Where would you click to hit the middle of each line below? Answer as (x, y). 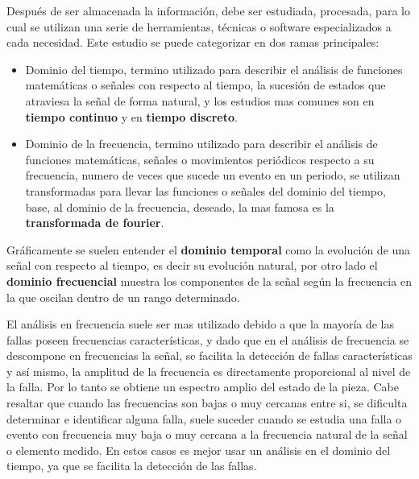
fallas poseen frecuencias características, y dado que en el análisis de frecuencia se (208, 339)
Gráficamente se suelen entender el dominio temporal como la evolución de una (209, 249)
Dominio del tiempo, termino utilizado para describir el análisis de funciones (214, 69)
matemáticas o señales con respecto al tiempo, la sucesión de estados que (205, 85)
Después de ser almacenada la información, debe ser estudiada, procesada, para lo (208, 10)
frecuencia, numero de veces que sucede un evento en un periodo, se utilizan (213, 175)
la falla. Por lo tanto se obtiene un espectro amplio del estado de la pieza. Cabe (203, 387)
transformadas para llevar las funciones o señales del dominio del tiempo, (205, 190)
